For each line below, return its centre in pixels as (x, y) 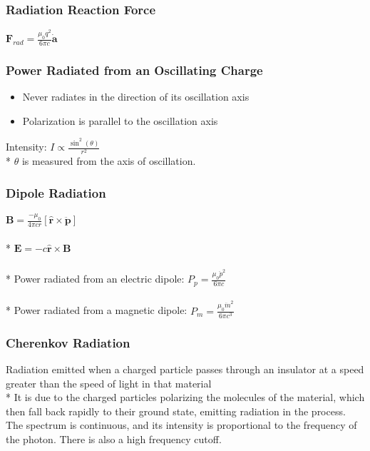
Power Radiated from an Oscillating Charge (134, 70)
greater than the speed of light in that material (109, 383)
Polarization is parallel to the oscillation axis (120, 120)
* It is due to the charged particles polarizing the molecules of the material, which (185, 397)
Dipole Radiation (56, 192)
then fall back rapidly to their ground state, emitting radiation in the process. (176, 411)
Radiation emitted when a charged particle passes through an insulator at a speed (185, 369)
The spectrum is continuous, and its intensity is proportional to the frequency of (181, 425)
